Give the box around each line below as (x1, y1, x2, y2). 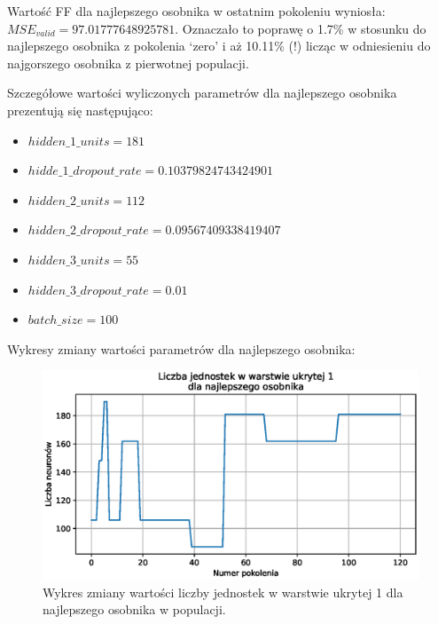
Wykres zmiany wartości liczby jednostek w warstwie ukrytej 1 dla (43, 582, 403, 601)
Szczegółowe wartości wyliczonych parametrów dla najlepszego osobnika (7, 83, 397, 102)
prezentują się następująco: (7, 100, 153, 119)
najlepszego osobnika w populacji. (43, 600, 226, 619)
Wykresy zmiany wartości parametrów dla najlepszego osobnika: (7, 339, 356, 358)
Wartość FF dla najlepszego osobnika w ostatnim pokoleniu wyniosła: (7, 2, 386, 20)
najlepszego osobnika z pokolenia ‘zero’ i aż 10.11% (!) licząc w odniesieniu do (7, 36, 431, 55)
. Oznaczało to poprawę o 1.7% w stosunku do (175, 19, 426, 37)
